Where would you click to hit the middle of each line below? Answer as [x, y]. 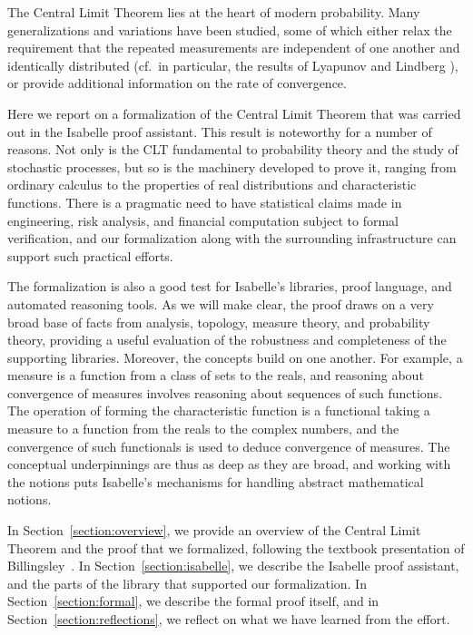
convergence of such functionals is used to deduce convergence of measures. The [229, 446]
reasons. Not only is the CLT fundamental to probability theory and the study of [233, 149]
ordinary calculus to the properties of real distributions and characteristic [212, 185]
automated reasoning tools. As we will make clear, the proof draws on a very [221, 303]
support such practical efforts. [90, 255]
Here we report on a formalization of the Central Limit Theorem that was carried [234, 113]
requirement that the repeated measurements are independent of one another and [234, 48]
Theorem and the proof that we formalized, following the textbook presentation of [236, 547]
